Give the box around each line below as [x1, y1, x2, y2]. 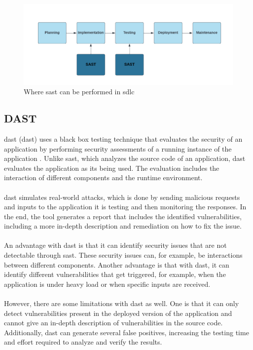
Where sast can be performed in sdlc [24, 86, 135, 97]
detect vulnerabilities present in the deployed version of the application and [4, 308, 232, 318]
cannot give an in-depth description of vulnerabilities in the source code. [4, 317, 223, 328]
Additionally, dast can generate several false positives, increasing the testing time [4, 327, 249, 337]
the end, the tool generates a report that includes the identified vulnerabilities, [4, 211, 242, 221]
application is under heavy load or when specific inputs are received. [4, 278, 211, 289]
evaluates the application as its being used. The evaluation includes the [4, 162, 219, 173]
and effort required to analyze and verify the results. [4, 337, 162, 347]
